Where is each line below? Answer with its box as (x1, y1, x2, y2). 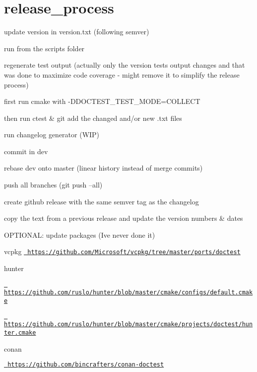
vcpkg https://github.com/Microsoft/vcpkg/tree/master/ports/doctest (4, 246, 241, 257)
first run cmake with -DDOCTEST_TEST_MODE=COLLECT (4, 96, 200, 106)
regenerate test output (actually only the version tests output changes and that (4, 60, 245, 70)
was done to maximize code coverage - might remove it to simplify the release (4, 69, 240, 80)
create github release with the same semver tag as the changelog (4, 196, 199, 206)
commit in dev (4, 146, 48, 156)
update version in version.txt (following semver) (4, 26, 149, 37)
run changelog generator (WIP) (4, 129, 100, 140)
